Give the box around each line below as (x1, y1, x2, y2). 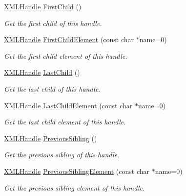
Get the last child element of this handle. (4, 117, 126, 127)
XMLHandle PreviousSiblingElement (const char (4, 166, 149, 176)
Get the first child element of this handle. (4, 50, 127, 61)
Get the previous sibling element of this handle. (4, 182, 145, 193)
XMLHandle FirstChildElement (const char (4, 34, 134, 45)
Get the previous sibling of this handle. (4, 149, 120, 160)
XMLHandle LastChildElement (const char (4, 100, 133, 110)
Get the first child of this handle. (4, 18, 102, 28)
